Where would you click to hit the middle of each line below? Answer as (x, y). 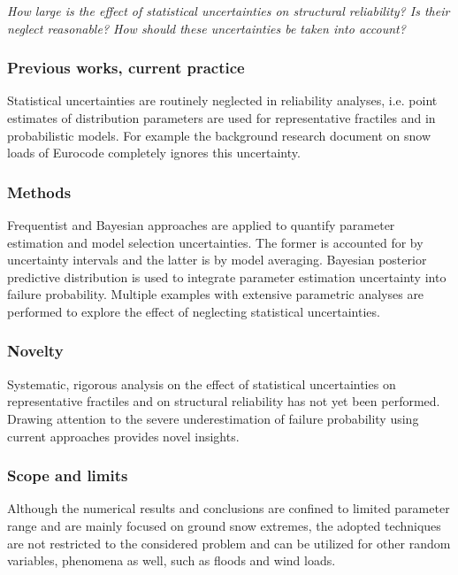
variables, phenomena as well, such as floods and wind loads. (172, 560)
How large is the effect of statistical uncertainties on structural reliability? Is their (229, 11)
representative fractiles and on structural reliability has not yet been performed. (224, 401)
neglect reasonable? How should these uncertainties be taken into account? (206, 28)
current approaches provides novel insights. (123, 436)
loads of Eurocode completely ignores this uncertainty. (154, 153)
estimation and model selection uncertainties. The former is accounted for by (215, 242)
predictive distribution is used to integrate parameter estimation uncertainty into (227, 276)
